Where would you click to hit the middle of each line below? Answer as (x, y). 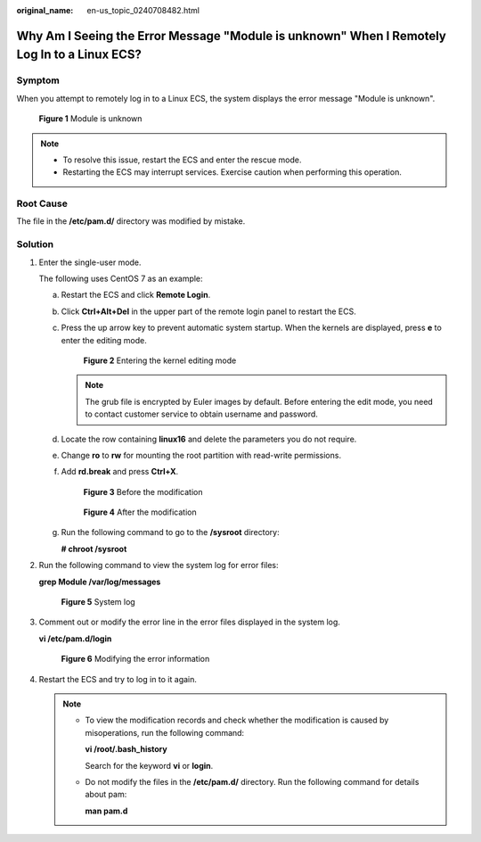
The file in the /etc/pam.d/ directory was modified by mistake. (131, 221)
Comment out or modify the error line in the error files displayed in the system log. (189, 622)
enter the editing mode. (104, 340)
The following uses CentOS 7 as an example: (121, 278)
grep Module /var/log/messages (100, 582)
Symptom (38, 80)
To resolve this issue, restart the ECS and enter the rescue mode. (182, 160)
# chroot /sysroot (94, 549)
